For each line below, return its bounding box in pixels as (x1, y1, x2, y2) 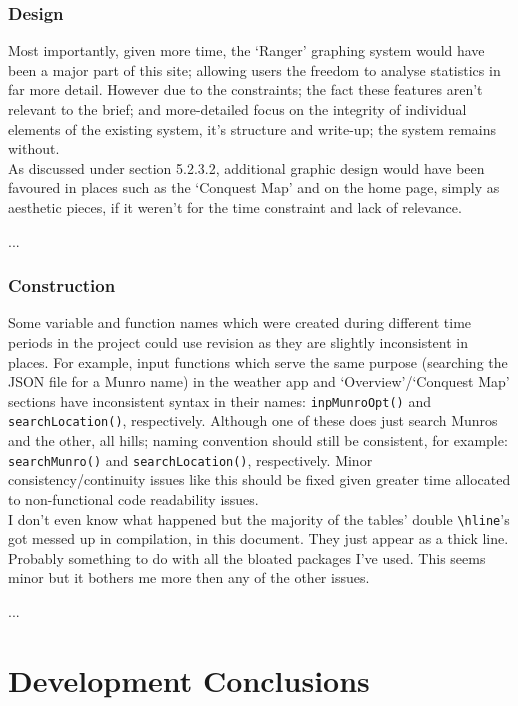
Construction (8, 273, 116, 298)
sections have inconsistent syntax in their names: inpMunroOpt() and (8, 390, 431, 411)
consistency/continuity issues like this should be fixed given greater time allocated (8, 469, 511, 490)
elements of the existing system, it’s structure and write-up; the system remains (8, 118, 497, 139)
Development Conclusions (8, 659, 370, 700)
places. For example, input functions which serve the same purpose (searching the (8, 351, 508, 372)
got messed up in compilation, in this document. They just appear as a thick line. (8, 528, 509, 549)
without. (8, 138, 60, 159)
